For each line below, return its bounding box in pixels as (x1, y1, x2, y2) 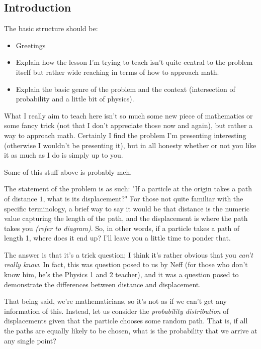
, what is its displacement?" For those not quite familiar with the (43, 193, 243, 203)
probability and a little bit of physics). (16, 93, 134, 104)
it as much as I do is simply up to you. (4, 150, 123, 160)
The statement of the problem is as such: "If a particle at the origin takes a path (4, 183, 252, 194)
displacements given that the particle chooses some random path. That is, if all (4, 315, 248, 326)
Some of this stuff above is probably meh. (4, 166, 132, 177)
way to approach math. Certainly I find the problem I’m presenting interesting (4, 130, 246, 140)
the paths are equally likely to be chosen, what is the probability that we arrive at (4, 325, 257, 336)
